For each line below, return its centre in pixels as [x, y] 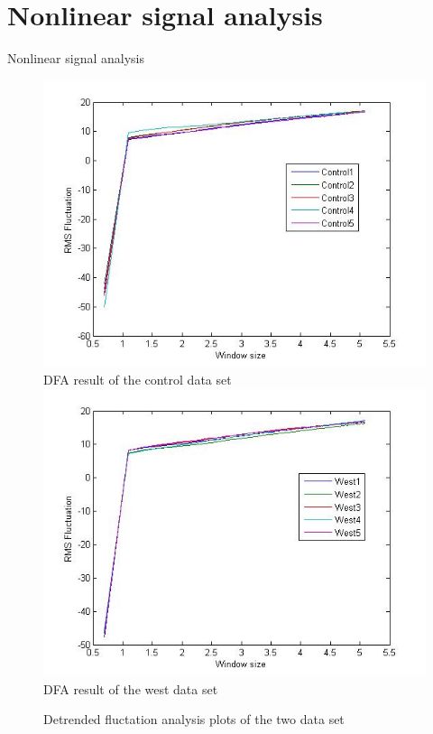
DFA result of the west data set [131, 688]
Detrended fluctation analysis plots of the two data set [194, 719]
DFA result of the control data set [138, 380]
